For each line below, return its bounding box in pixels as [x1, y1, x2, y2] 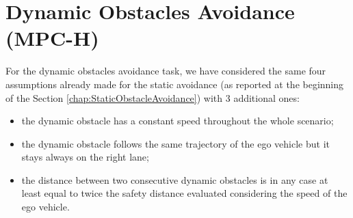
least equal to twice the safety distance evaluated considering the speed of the [21, 186, 348, 200]
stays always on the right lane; [21, 150, 149, 164]
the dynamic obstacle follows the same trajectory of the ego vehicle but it [21, 136, 330, 150]
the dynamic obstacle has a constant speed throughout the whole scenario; [21, 113, 334, 128]
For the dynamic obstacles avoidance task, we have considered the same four [5, 64, 326, 78]
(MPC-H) [5, 24, 99, 52]
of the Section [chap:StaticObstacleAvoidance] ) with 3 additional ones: [5, 90, 300, 105]
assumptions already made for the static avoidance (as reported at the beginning [5, 77, 344, 91]
